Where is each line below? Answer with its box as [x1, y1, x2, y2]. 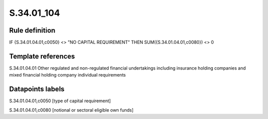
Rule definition [9, 26, 56, 35]
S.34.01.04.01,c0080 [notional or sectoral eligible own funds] [9, 107, 134, 113]
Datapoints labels [9, 85, 65, 93]
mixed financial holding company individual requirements [9, 72, 126, 78]
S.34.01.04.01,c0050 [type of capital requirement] [9, 98, 111, 104]
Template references [9, 52, 75, 60]
